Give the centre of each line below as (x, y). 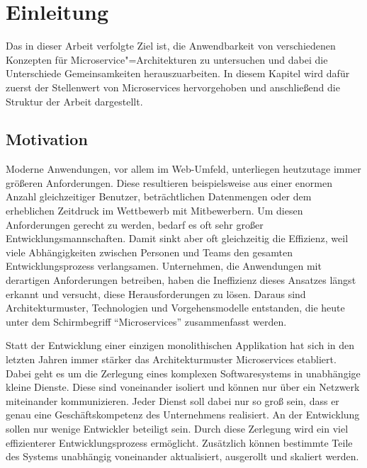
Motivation (47, 139)
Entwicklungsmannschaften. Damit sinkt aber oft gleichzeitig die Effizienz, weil (177, 238)
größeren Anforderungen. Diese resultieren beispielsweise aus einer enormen (169, 182)
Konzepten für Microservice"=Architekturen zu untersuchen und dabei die (167, 59)
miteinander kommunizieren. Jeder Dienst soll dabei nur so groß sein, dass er (173, 400)
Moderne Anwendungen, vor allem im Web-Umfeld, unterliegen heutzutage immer (183, 169)
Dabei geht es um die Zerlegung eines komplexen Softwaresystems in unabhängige (183, 373)
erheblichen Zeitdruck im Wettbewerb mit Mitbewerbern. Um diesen (154, 211)
